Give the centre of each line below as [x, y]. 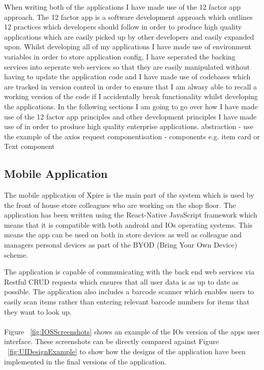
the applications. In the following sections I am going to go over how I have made [131, 106]
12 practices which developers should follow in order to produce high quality [123, 27]
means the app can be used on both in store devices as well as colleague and [123, 235]
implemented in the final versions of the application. [85, 361]
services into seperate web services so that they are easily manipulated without [127, 66]
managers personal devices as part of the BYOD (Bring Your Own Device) [121, 245]
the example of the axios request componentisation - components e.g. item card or [132, 136]
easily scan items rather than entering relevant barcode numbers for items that [127, 302]
